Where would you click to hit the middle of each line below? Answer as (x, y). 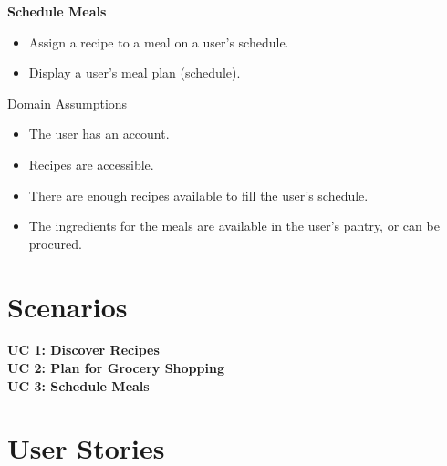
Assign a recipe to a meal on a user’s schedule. (159, 41)
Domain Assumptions (68, 103)
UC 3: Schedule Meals (78, 385)
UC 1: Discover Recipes (83, 350)
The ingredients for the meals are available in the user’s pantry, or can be (234, 226)
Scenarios (68, 306)
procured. (55, 243)
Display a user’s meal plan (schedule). (135, 72)
